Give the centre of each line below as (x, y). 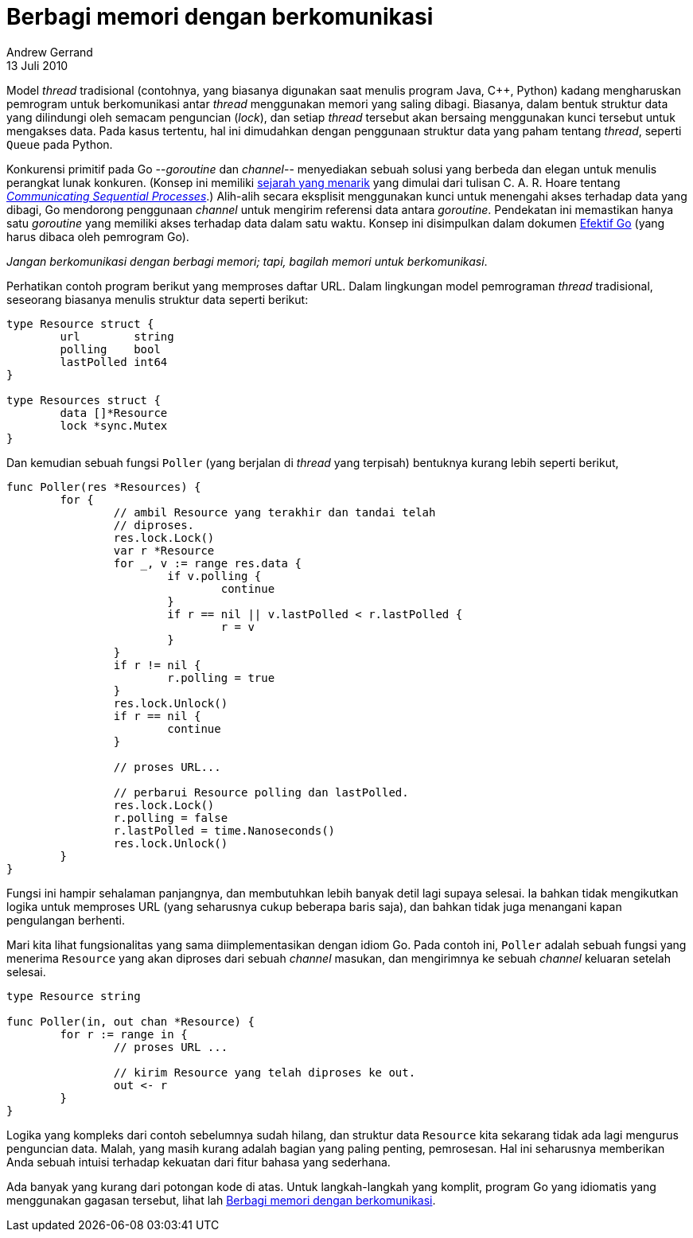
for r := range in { (124, 1034)
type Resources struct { (84, 400)
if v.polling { (214, 576)
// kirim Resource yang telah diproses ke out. (265, 1072)
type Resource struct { (80, 323)
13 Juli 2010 (37, 65)
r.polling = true (221, 677)
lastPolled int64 (114, 362)
